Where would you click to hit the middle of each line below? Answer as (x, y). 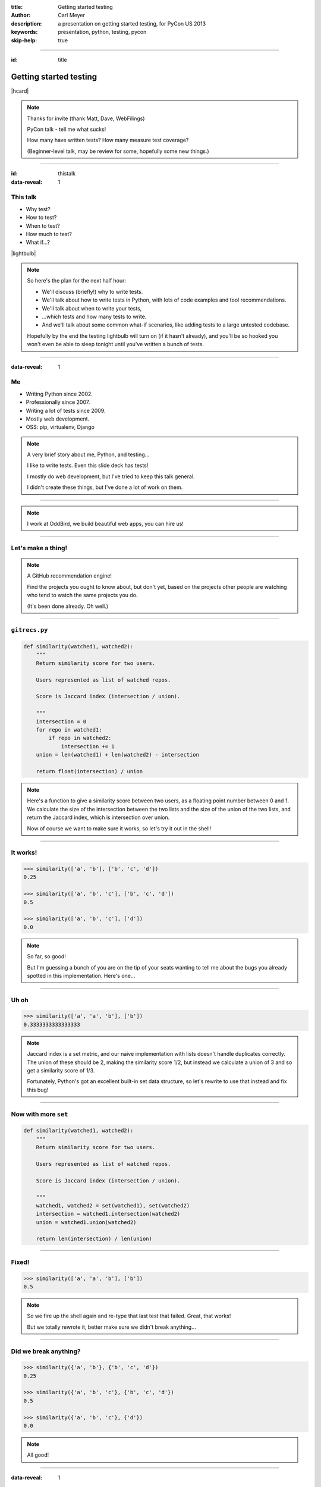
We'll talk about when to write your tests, (92, 308)
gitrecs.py (29, 630)
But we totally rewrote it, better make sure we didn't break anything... (111, 1327)
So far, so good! (47, 956)
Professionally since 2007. (58, 402)
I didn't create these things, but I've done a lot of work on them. (105, 487)
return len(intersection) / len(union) (94, 1239)
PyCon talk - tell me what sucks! (67, 129)
